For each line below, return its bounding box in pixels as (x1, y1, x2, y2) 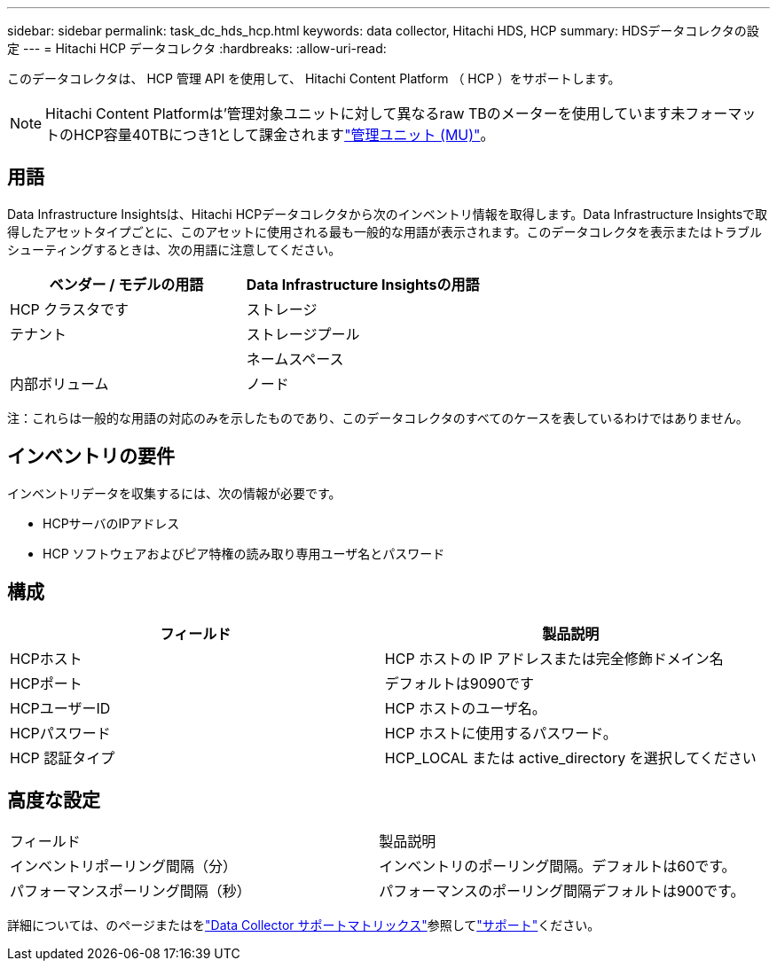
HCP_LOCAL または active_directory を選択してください (384, 748, 757, 767)
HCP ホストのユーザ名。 (384, 699, 546, 717)
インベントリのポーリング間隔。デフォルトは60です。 (379, 857, 736, 876)
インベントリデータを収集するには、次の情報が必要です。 (7, 485, 341, 501)
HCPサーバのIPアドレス (43, 515, 180, 531)
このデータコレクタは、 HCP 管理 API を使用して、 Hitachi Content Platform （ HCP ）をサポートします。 (7, 71, 621, 86)
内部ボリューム (10, 374, 109, 393)
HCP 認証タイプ (10, 748, 115, 767)
